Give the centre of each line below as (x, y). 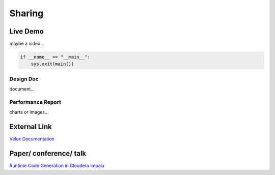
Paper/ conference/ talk (48, 153)
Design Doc (24, 79)
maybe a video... (27, 44)
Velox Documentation (32, 139)
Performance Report (35, 102)
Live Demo (26, 31)
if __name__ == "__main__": (55, 57)
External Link (31, 127)
